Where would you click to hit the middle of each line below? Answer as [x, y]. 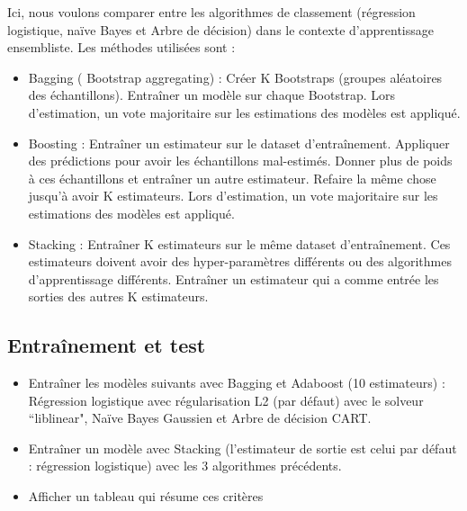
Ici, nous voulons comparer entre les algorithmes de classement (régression [211, 12]
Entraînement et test [107, 345]
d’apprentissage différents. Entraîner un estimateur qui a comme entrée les [233, 278]
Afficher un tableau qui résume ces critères [146, 496]
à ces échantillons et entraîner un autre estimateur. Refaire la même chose [232, 178]
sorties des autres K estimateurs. [118, 296]
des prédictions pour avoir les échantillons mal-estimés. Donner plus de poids [240, 161]
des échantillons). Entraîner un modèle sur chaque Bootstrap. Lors [211, 95]
